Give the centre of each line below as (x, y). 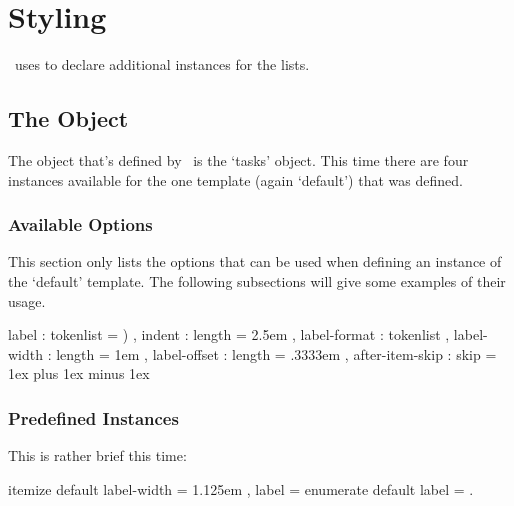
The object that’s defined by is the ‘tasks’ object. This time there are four (238, 159)
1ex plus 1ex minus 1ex (79, 373)
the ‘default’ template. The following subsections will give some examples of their (257, 280)
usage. (27, 300)
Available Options (80, 224)
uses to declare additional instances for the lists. (162, 64)
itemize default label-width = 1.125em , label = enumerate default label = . (241, 488)
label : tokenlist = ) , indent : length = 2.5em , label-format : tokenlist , (229, 334)
